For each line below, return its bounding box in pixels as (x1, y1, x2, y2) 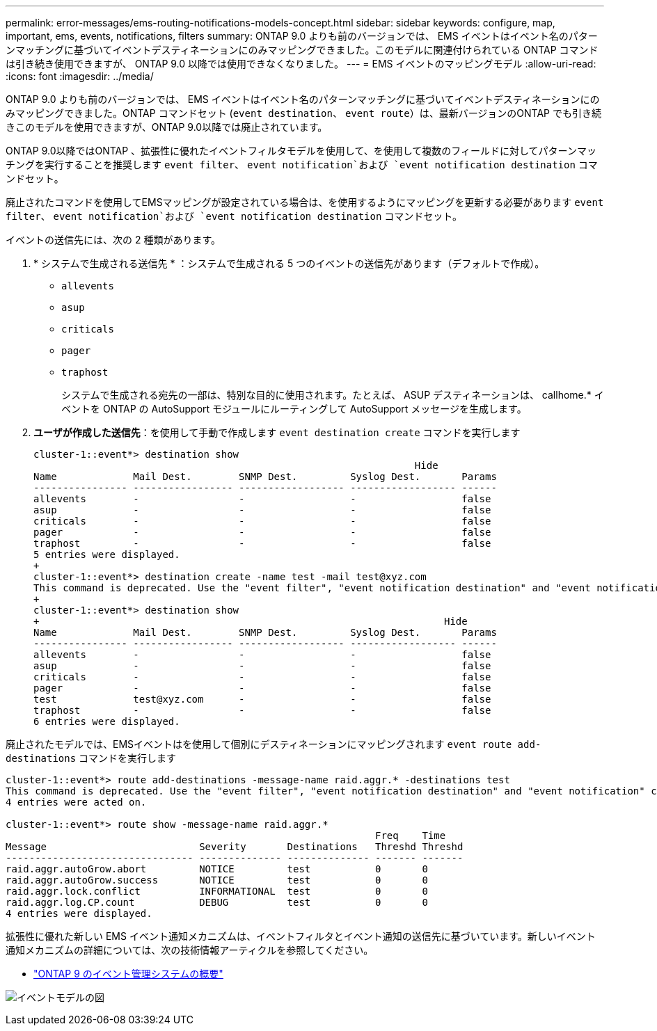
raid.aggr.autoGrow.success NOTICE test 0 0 (6, 874, 428, 886)
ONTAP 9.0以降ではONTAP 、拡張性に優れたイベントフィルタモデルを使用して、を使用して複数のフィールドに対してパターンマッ (6, 145, 596, 157)
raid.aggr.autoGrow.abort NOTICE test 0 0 (6, 863, 428, 874)
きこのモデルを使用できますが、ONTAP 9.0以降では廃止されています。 (6, 121, 328, 133)
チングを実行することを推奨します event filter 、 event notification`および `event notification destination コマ (6, 159, 598, 170)
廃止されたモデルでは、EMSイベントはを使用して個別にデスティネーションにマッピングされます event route (6, 738, 512, 750)
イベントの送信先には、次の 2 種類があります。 (6, 234, 221, 246)
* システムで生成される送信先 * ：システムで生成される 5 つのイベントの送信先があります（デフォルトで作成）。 (33, 257, 545, 269)
